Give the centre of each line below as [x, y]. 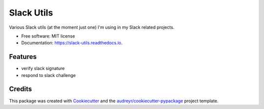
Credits [21, 89]
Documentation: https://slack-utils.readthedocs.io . [72, 43]
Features [23, 57]
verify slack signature [43, 69]
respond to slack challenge [48, 75]
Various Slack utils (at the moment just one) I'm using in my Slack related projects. [92, 27]
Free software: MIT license [48, 36]
